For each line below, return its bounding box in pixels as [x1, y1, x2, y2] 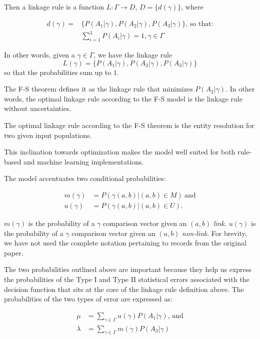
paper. [4, 247, 23, 257]
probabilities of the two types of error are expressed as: [4, 293, 172, 304]
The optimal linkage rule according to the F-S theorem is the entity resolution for [4, 119, 254, 130]
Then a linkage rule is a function [4, 1, 104, 11]
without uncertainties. [4, 103, 71, 113]
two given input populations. [4, 129, 92, 140]
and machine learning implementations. [23, 156, 144, 166]
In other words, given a [4, 49, 75, 59]
